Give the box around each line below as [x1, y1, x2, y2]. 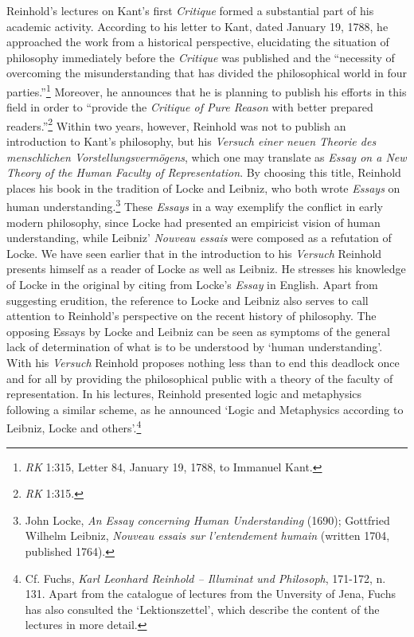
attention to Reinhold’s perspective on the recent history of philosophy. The [6, 307, 377, 324]
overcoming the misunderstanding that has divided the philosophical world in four [6, 64, 407, 81]
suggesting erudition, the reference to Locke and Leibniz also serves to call [6, 291, 369, 308]
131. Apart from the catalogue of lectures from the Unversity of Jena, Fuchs [25, 585, 396, 602]
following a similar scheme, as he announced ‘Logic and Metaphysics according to [6, 401, 404, 417]
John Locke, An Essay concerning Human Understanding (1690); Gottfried [25, 511, 390, 528]
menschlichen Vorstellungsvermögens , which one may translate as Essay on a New [6, 148, 407, 165]
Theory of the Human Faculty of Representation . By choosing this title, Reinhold [6, 164, 401, 181]
